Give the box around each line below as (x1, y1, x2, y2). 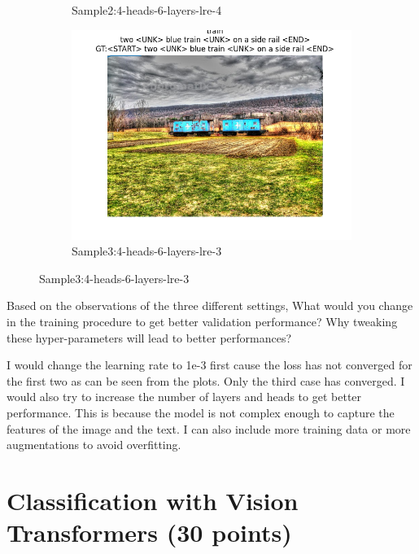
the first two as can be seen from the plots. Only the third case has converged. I (7, 372, 405, 389)
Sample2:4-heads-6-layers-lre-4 (72, 2, 222, 18)
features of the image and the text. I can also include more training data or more (7, 420, 411, 437)
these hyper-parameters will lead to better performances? (7, 329, 292, 346)
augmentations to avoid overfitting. (7, 436, 181, 453)
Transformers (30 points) (7, 516, 292, 549)
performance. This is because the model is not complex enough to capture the (7, 404, 395, 421)
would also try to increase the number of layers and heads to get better (7, 388, 362, 405)
